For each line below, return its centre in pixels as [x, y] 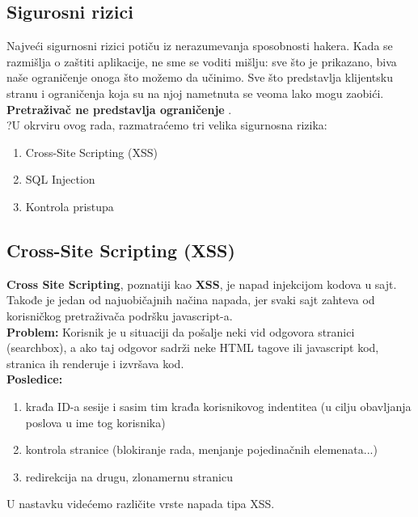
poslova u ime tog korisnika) [95, 422]
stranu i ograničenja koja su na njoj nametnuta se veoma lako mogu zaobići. [195, 93]
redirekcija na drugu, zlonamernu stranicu [129, 476]
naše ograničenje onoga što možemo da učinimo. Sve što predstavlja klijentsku [200, 77]
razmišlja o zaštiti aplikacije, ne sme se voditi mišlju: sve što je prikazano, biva [202, 61]
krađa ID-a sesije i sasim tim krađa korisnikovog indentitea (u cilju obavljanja [218, 406]
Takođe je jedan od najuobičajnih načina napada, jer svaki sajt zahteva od [191, 300]
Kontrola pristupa [70, 206]
